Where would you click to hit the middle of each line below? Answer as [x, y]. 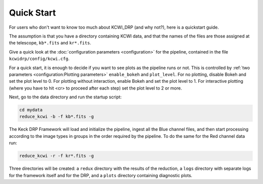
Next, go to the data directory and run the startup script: [65, 97]
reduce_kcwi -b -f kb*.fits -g [57, 117]
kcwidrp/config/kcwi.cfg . [39, 59]
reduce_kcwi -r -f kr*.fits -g [57, 156]
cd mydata [31, 110]
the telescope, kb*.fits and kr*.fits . [50, 43]
